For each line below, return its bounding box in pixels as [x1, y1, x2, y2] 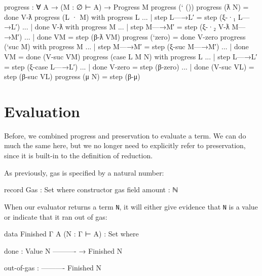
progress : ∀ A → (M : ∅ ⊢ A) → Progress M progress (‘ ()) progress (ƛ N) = [4, 2, 249, 12]
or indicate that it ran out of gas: [4, 211, 107, 222]
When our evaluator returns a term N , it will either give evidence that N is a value [4, 201, 258, 212]
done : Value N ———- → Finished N [4, 245, 123, 256]
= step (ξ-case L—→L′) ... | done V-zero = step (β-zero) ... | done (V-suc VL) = [4, 61, 254, 72]
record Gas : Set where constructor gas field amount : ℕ [4, 184, 178, 195]
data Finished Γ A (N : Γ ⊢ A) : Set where [4, 228, 139, 239]
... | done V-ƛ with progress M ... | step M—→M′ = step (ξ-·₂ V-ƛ [22, 21, 230, 32]
